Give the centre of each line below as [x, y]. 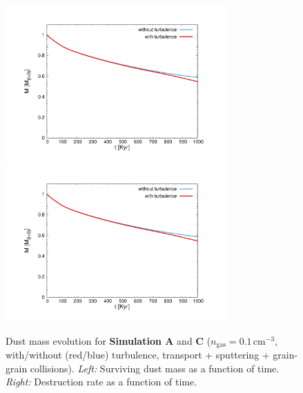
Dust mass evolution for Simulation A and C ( [108, 340]
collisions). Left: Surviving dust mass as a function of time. [155, 368]
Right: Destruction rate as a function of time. [101, 382]
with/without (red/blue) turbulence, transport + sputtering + [138, 355]
